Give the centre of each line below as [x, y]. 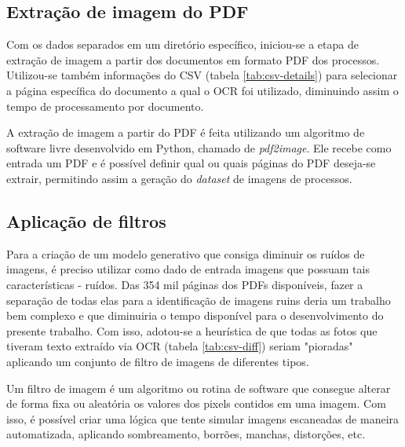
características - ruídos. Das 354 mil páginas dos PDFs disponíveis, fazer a [185, 284]
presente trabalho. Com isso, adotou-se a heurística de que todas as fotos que [192, 330]
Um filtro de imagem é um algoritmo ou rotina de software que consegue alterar [199, 388]
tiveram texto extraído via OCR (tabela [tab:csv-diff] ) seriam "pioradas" [180, 346]
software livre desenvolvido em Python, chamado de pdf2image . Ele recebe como [199, 147]
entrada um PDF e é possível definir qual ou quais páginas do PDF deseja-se [191, 163]
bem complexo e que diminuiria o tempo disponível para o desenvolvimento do [195, 315]
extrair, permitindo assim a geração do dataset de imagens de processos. [179, 178]
